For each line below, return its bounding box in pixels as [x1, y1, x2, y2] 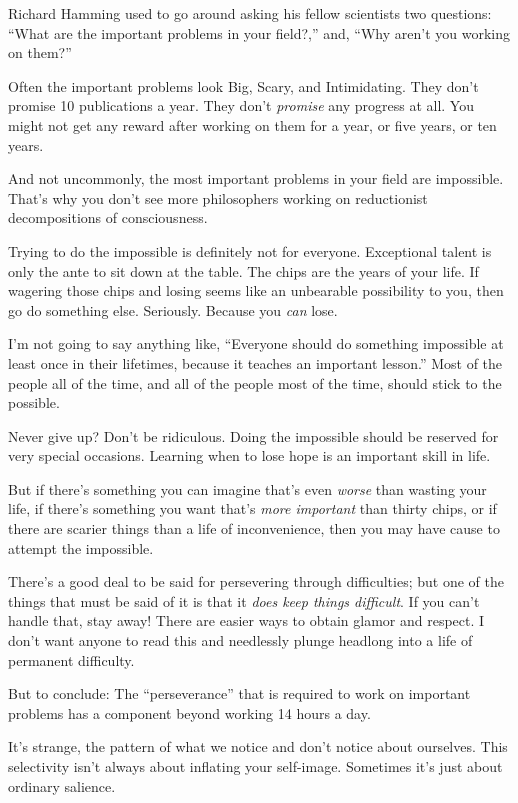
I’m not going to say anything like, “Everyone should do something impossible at [8, 333, 504, 354]
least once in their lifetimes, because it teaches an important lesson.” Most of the [8, 352, 503, 373]
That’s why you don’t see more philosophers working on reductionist [8, 187, 428, 208]
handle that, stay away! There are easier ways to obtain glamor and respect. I [8, 610, 485, 631]
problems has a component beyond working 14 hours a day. [8, 702, 371, 723]
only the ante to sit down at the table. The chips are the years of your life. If [8, 260, 479, 281]
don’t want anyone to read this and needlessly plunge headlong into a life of [8, 630, 473, 651]
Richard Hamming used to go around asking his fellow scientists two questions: [8, 3, 492, 23]
